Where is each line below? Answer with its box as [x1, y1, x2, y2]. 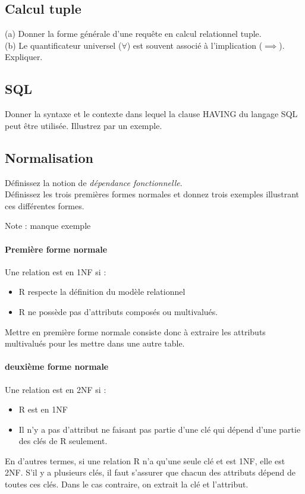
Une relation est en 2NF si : [5, 383, 106, 395]
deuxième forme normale [5, 360, 109, 373]
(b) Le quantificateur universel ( [5, 39, 122, 51]
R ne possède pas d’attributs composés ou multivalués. [18, 305, 218, 317]
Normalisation [5, 148, 94, 166]
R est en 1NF [18, 403, 68, 416]
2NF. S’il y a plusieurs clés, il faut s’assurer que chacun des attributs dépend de [5, 466, 296, 479]
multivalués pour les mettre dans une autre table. [5, 337, 185, 350]
